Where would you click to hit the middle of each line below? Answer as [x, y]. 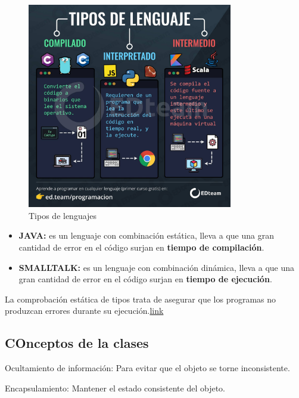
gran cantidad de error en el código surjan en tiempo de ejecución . [145, 279]
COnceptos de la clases [77, 343]
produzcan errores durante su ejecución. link [84, 311]
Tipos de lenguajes [63, 215]
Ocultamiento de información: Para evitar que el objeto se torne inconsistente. [147, 368]
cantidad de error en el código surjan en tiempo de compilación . [141, 247]
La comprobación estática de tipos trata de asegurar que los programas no [141, 299]
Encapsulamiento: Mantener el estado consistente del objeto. [115, 388]
